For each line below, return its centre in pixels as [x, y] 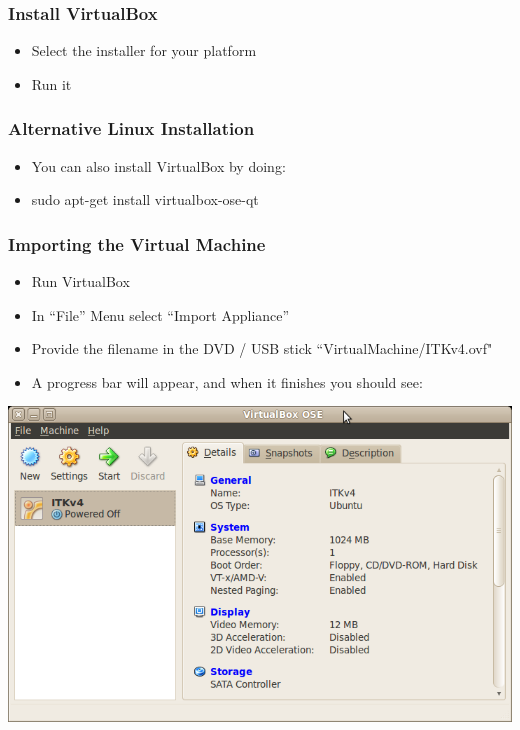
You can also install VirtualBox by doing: [158, 165]
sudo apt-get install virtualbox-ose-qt [145, 199]
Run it [51, 83]
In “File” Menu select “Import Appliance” [160, 314]
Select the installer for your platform [144, 50]
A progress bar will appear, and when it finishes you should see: [227, 381]
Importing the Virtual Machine [137, 243]
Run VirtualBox [80, 281]
